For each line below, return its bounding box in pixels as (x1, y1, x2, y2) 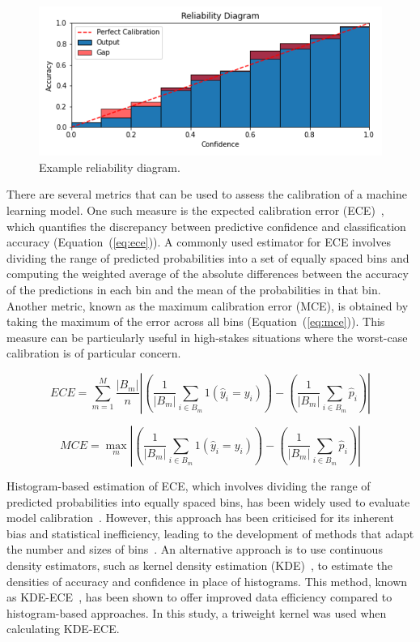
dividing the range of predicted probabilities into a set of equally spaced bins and (6, 249, 409, 266)
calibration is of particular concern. (6, 345, 181, 362)
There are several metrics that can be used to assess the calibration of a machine (6, 186, 407, 203)
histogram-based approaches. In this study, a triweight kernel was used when (6, 604, 387, 621)
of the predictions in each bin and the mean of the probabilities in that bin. (6, 280, 381, 297)
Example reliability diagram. (39, 158, 180, 175)
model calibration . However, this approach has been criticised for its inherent (6, 509, 394, 526)
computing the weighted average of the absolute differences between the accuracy (6, 265, 409, 282)
